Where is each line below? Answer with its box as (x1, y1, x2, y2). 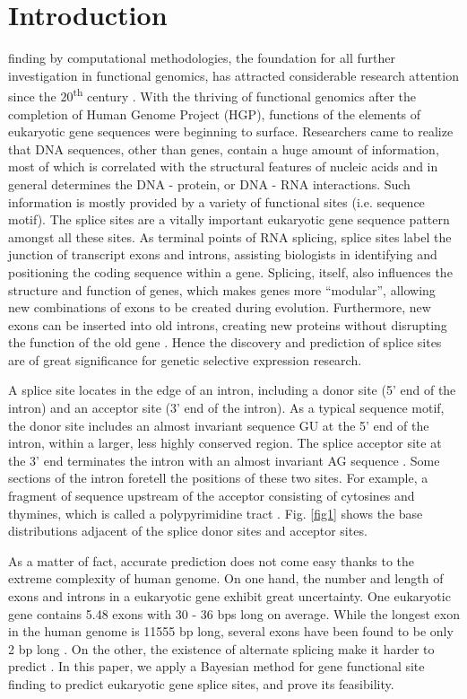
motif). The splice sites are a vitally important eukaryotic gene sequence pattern (8, 210, 450, 229)
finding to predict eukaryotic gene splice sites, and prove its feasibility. (8, 674, 394, 693)
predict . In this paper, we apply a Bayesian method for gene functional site (8, 657, 425, 676)
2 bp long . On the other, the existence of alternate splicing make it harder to (8, 639, 435, 658)
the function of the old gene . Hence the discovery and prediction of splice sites (8, 333, 442, 352)
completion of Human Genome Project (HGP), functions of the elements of (8, 104, 421, 123)
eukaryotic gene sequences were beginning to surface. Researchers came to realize (8, 122, 454, 141)
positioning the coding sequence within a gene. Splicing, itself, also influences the (8, 262, 453, 281)
